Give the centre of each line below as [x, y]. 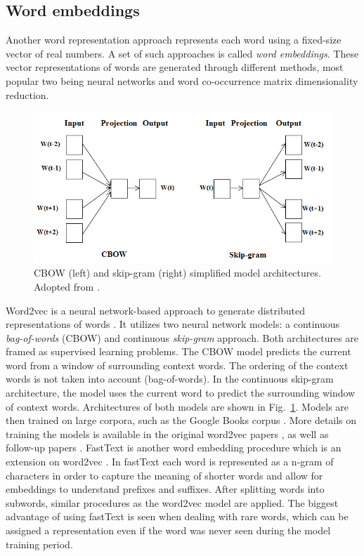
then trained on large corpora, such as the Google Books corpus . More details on [181, 420]
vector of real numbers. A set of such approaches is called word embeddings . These [182, 53]
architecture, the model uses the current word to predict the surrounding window [181, 393]
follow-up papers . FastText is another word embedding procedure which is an [174, 448]
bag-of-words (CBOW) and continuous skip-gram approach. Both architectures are [182, 337]
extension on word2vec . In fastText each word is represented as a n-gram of [170, 462]
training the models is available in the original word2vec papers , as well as [167, 433]
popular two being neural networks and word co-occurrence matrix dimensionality [182, 80]
